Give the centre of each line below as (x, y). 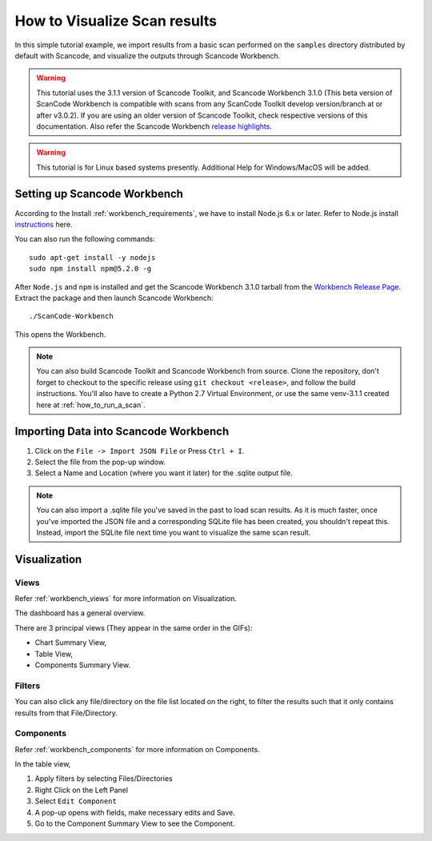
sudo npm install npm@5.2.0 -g (90, 269)
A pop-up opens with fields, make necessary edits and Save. (135, 812)
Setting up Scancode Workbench (99, 194)
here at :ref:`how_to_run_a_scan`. (91, 405)
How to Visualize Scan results (116, 21)
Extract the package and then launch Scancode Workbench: (114, 298)
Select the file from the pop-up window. (100, 462)
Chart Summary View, (71, 643)
